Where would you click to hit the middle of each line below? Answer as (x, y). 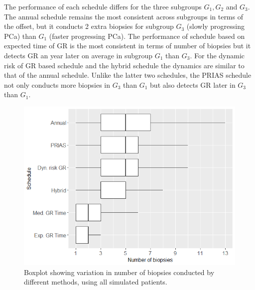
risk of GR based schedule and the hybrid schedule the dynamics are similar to (124, 65)
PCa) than (20, 36)
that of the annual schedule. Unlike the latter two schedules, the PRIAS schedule (128, 75)
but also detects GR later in (193, 84)
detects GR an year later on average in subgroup (78, 55)
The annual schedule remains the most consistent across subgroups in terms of (124, 16)
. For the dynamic (217, 55)
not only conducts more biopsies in (57, 84)
